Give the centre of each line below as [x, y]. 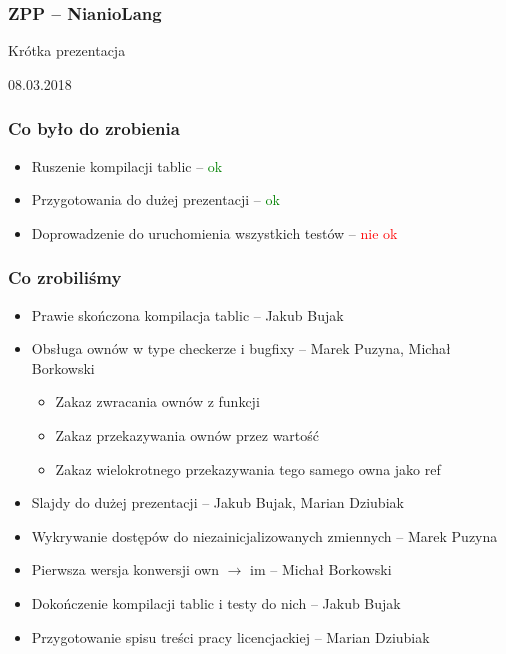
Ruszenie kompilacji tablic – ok [127, 165]
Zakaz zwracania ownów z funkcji [157, 401]
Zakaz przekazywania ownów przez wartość [187, 435]
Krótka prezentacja [67, 50]
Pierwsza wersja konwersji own [125, 569]
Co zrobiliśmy [65, 277]
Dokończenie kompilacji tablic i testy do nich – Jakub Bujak [216, 602]
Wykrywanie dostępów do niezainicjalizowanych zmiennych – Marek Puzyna [264, 535]
